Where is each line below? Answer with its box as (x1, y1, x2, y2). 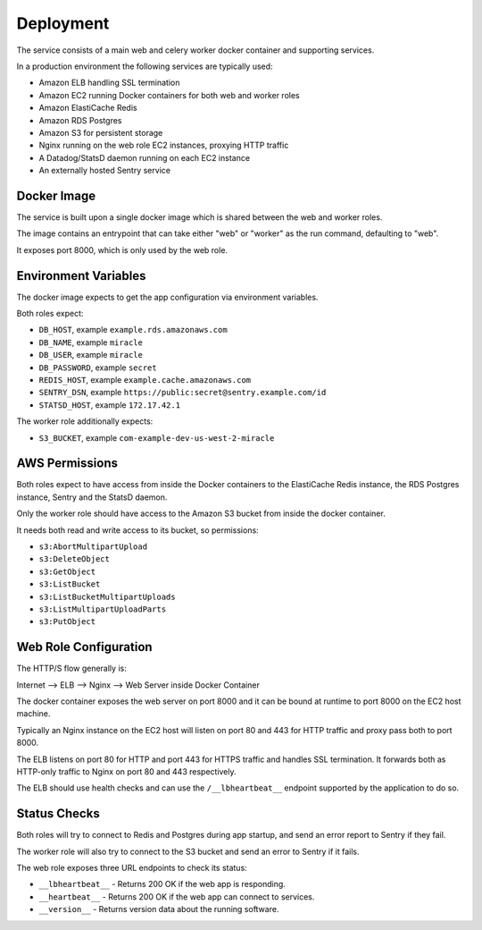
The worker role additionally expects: (16, 416, 154, 427)
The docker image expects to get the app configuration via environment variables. (16, 292, 319, 302)
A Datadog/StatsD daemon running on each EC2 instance (38, 152, 250, 163)
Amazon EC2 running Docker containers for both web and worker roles (38, 89, 300, 100)
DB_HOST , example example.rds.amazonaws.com (38, 325, 228, 335)
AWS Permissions (16, 456, 118, 471)
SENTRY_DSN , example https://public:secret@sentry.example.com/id (38, 387, 327, 398)
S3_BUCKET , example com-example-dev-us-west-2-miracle (38, 432, 275, 443)
